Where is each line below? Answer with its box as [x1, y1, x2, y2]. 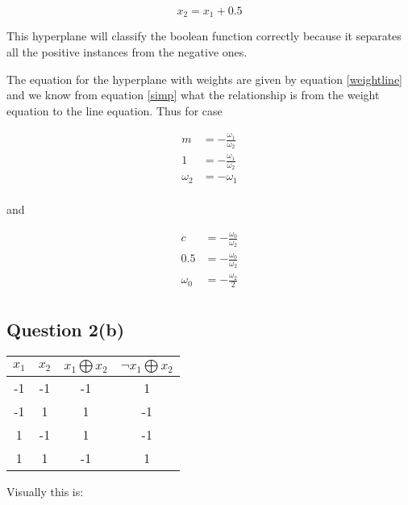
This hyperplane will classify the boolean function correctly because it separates [6, 27, 402, 44]
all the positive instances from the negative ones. [6, 44, 248, 61]
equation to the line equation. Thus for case [6, 102, 223, 119]
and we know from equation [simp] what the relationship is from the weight [6, 86, 380, 103]
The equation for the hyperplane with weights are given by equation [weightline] [6, 70, 402, 87]
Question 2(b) [6, 317, 125, 342]
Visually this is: [6, 483, 84, 500]
